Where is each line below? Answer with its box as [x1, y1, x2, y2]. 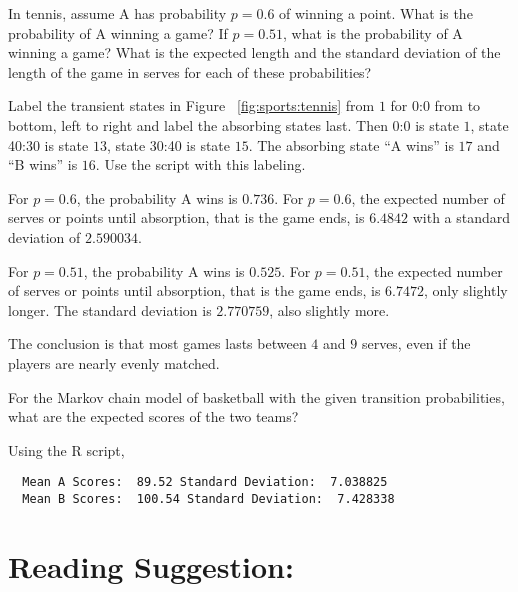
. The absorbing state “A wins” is [248, 134, 454, 155]
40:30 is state [8, 134, 89, 155]
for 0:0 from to [390, 95, 481, 116]
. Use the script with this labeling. [95, 154, 306, 175]
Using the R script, [8, 439, 125, 460]
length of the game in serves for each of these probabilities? [8, 61, 372, 82]
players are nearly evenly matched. [8, 352, 220, 373]
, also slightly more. [269, 299, 390, 320]
